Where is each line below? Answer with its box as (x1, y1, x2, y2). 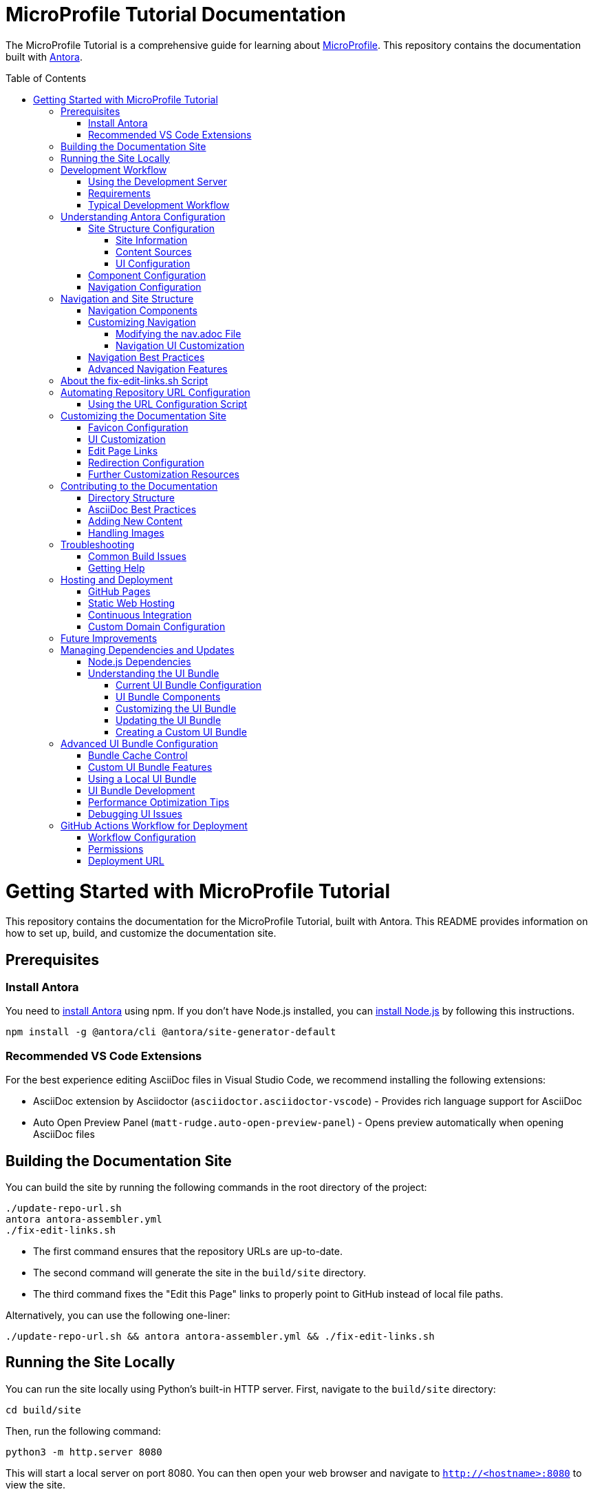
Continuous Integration (88, 608, 192, 621)
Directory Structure (88, 491, 175, 504)
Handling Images (88, 526, 164, 539)
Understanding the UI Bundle (88, 667, 219, 679)
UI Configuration (116, 257, 191, 269)
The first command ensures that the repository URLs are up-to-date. (33, 1245, 343, 1258)
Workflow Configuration (88, 831, 196, 843)
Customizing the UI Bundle (116, 702, 237, 714)
